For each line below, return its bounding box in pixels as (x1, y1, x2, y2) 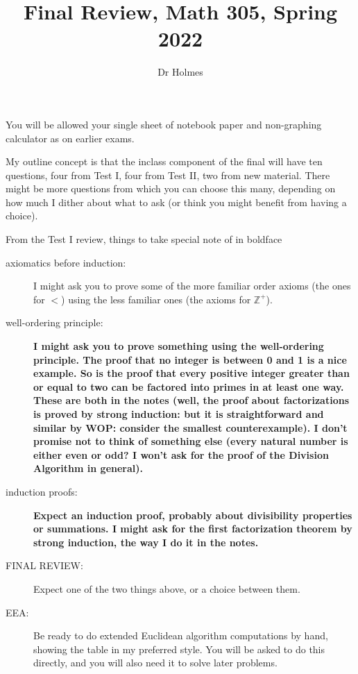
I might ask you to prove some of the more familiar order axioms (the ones (33, 278, 351, 293)
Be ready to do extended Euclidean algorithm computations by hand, (33, 628, 328, 643)
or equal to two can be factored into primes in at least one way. (33, 379, 344, 394)
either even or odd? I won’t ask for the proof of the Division (33, 447, 329, 462)
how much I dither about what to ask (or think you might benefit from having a (6, 194, 347, 209)
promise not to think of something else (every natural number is (33, 434, 348, 448)
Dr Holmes (157, 65, 203, 79)
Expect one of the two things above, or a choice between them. (33, 581, 300, 596)
